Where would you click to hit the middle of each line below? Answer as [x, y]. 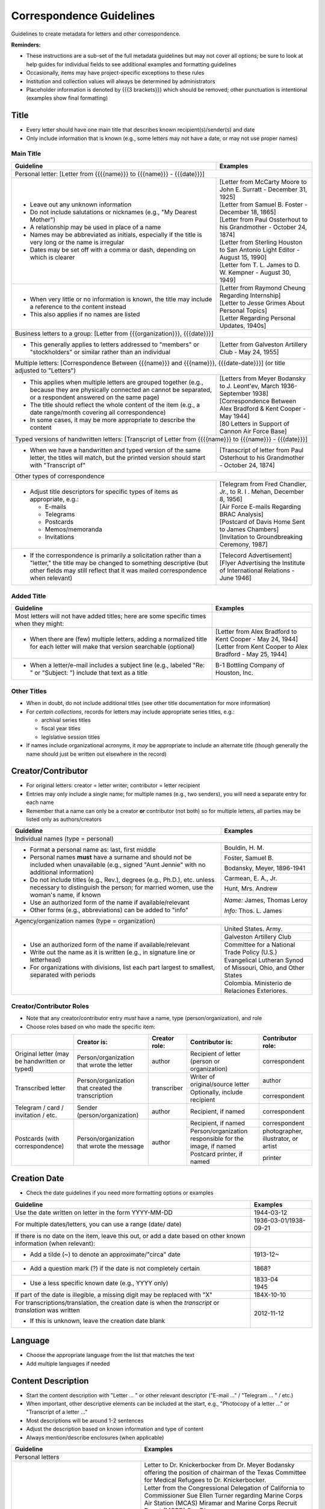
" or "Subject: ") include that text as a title [88, 673]
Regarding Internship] [250, 295]
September [235, 394]
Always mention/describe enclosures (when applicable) [95, 1437]
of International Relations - [257, 570]
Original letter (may [42, 1053]
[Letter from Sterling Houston [261, 242]
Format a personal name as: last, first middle [93, 850]
